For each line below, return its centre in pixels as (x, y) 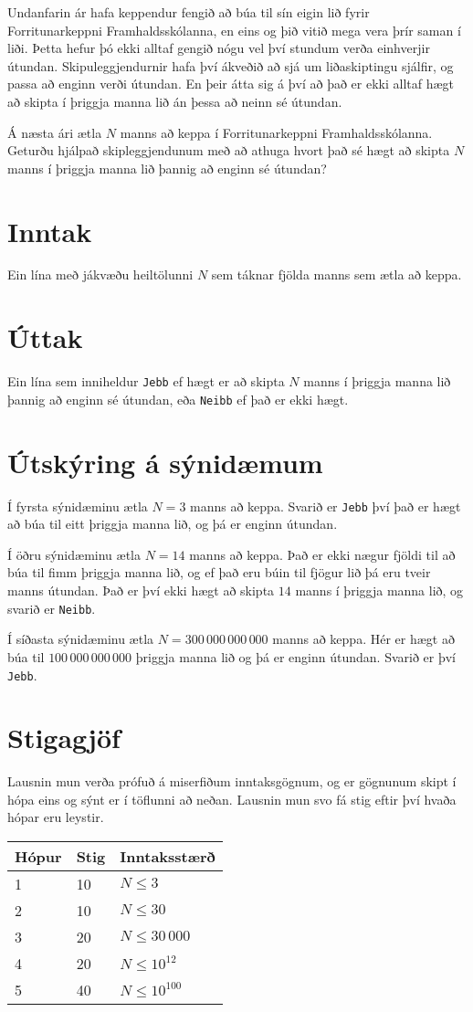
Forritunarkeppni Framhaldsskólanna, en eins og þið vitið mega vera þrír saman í (234, 30)
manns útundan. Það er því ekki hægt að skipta (141, 590)
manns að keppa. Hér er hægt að (363, 639)
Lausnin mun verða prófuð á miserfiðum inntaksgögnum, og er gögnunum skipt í (232, 781)
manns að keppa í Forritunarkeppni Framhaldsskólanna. (276, 132)
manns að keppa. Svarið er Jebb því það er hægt (326, 506)
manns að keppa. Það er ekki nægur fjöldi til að (322, 554)
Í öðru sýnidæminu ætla (74, 554)
